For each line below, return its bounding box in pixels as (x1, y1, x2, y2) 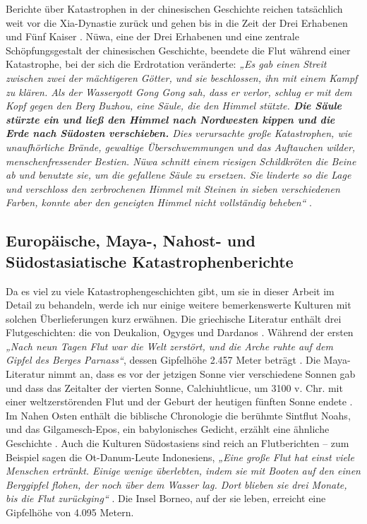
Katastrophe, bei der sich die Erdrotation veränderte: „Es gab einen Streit (6, 56, 327, 71)
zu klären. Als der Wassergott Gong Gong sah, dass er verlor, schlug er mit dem (6, 84, 352, 99)
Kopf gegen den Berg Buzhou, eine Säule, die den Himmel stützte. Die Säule (6, 98, 342, 113)
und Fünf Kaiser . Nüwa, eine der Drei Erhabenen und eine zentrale (6, 29, 299, 44)
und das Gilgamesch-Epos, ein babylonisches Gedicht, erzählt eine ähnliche (6, 422, 330, 436)
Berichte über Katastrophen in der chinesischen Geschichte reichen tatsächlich (6, 1, 343, 16)
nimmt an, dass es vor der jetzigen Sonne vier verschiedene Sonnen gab (48, 367, 356, 381)
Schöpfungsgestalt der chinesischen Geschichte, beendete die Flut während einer (6, 42, 351, 57)
